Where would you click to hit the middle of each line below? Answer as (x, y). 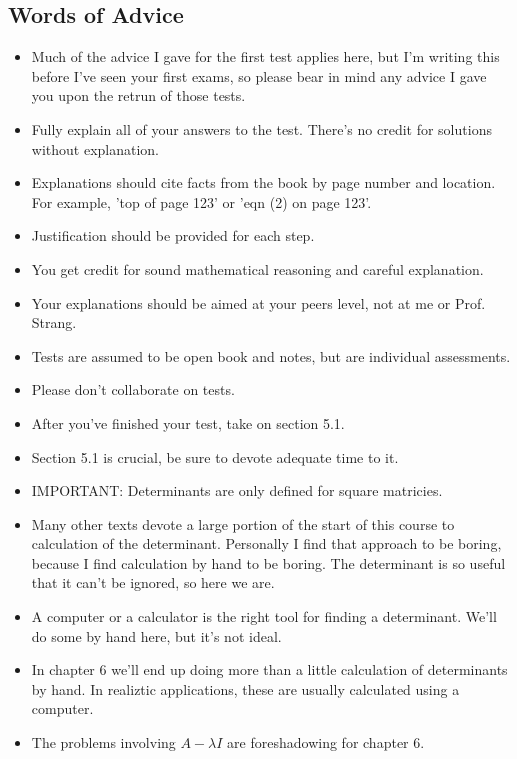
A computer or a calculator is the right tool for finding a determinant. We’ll (264, 616)
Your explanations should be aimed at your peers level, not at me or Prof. (258, 302)
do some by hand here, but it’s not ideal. (156, 635)
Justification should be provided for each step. (173, 235)
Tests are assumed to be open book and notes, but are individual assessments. (271, 355)
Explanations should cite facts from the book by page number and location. (263, 182)
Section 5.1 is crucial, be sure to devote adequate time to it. (215, 456)
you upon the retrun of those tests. (138, 95)
